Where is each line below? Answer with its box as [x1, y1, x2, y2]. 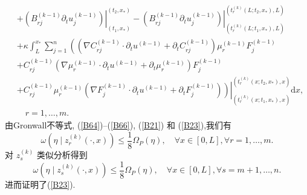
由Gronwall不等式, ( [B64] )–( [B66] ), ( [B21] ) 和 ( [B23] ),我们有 [5, 118, 232, 131]
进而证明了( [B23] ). [5, 178, 76, 191]
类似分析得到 [36, 148, 88, 161]
